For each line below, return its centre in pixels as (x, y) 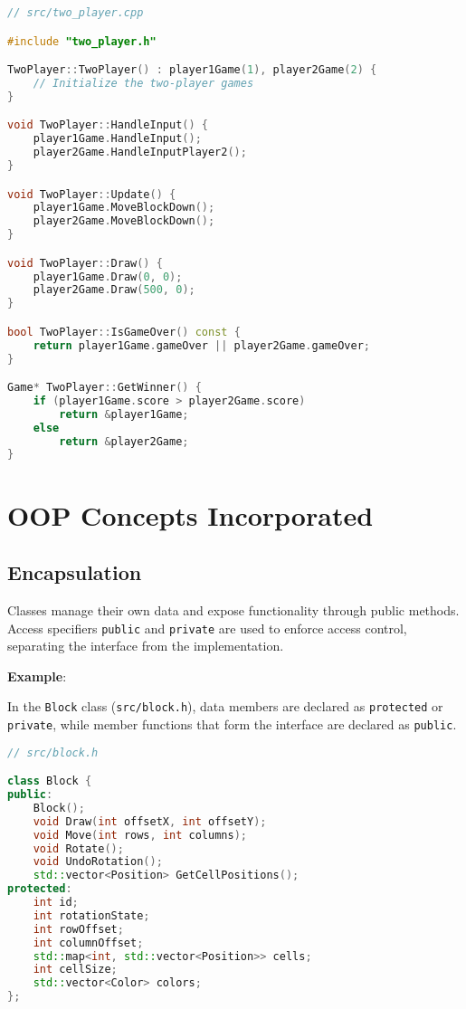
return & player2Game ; (124, 441)
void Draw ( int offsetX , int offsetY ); (150, 821)
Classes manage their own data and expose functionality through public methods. (233, 609)
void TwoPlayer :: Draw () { (85, 263)
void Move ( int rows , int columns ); (140, 835)
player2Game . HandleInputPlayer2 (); (140, 152)
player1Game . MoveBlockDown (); (124, 208)
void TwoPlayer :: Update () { (92, 194)
